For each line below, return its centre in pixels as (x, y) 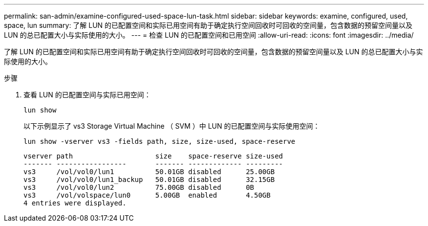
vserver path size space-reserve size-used (153, 156)
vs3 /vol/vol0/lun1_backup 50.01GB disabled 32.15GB (149, 180)
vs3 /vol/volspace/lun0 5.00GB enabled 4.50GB (147, 195)
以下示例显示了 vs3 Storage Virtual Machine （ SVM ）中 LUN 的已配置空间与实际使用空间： (172, 126)
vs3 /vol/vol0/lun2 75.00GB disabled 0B (139, 187)
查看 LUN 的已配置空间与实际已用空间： (87, 95)
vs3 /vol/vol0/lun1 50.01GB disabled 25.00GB (149, 172)
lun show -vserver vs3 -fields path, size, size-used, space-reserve (160, 141)
